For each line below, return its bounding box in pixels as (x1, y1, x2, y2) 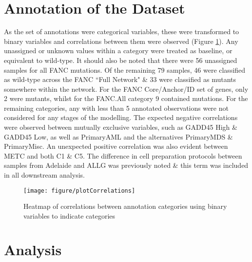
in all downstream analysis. (4, 170, 85, 180)
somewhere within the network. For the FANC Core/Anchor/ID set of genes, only (4, 83, 249, 94)
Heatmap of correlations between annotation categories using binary (23, 201, 227, 211)
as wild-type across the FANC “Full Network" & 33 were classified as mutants (4, 74, 236, 84)
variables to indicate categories (23, 210, 116, 221)
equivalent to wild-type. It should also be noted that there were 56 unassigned (4, 55, 237, 65)
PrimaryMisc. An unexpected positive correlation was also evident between (4, 141, 228, 151)
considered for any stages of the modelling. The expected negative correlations (4, 112, 238, 122)
